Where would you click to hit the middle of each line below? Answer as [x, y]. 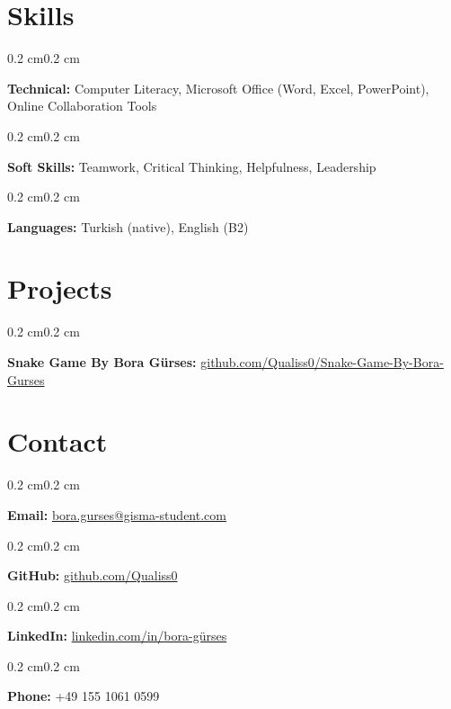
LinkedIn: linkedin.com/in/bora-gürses [117, 636]
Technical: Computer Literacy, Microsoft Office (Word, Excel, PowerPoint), [218, 88]
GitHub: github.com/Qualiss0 [93, 575]
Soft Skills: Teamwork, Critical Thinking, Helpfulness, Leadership [192, 166]
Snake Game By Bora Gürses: [102, 362]
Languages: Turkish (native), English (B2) [128, 226]
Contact [57, 441]
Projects [60, 288]
